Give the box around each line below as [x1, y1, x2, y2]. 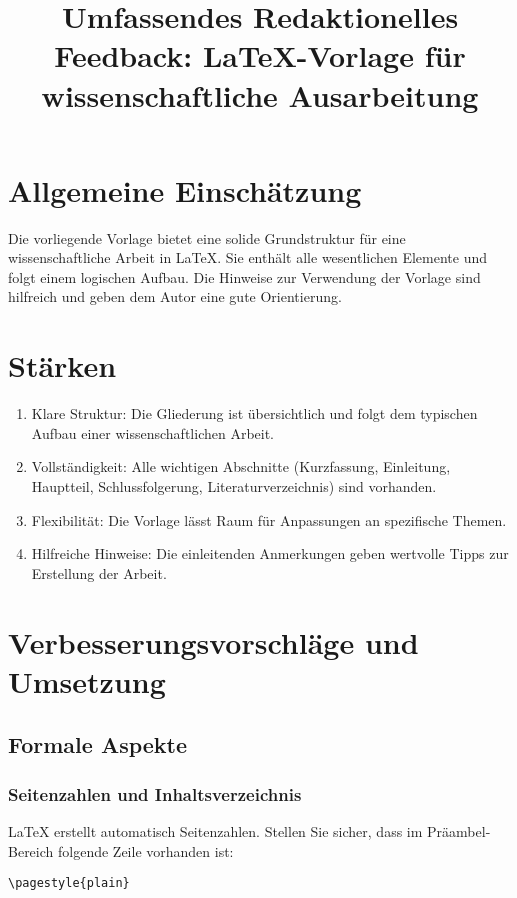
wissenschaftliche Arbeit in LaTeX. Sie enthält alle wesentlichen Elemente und [8, 247, 488, 268]
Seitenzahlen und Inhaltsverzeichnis [8, 781, 302, 806]
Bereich [8, 840, 54, 861]
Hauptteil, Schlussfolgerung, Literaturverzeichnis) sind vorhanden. [31, 475, 437, 496]
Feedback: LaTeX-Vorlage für [54, 35, 466, 76]
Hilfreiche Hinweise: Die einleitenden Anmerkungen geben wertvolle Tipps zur [31, 543, 509, 564]
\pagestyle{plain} [8, 876, 130, 891]
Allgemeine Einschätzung [8, 169, 362, 210]
